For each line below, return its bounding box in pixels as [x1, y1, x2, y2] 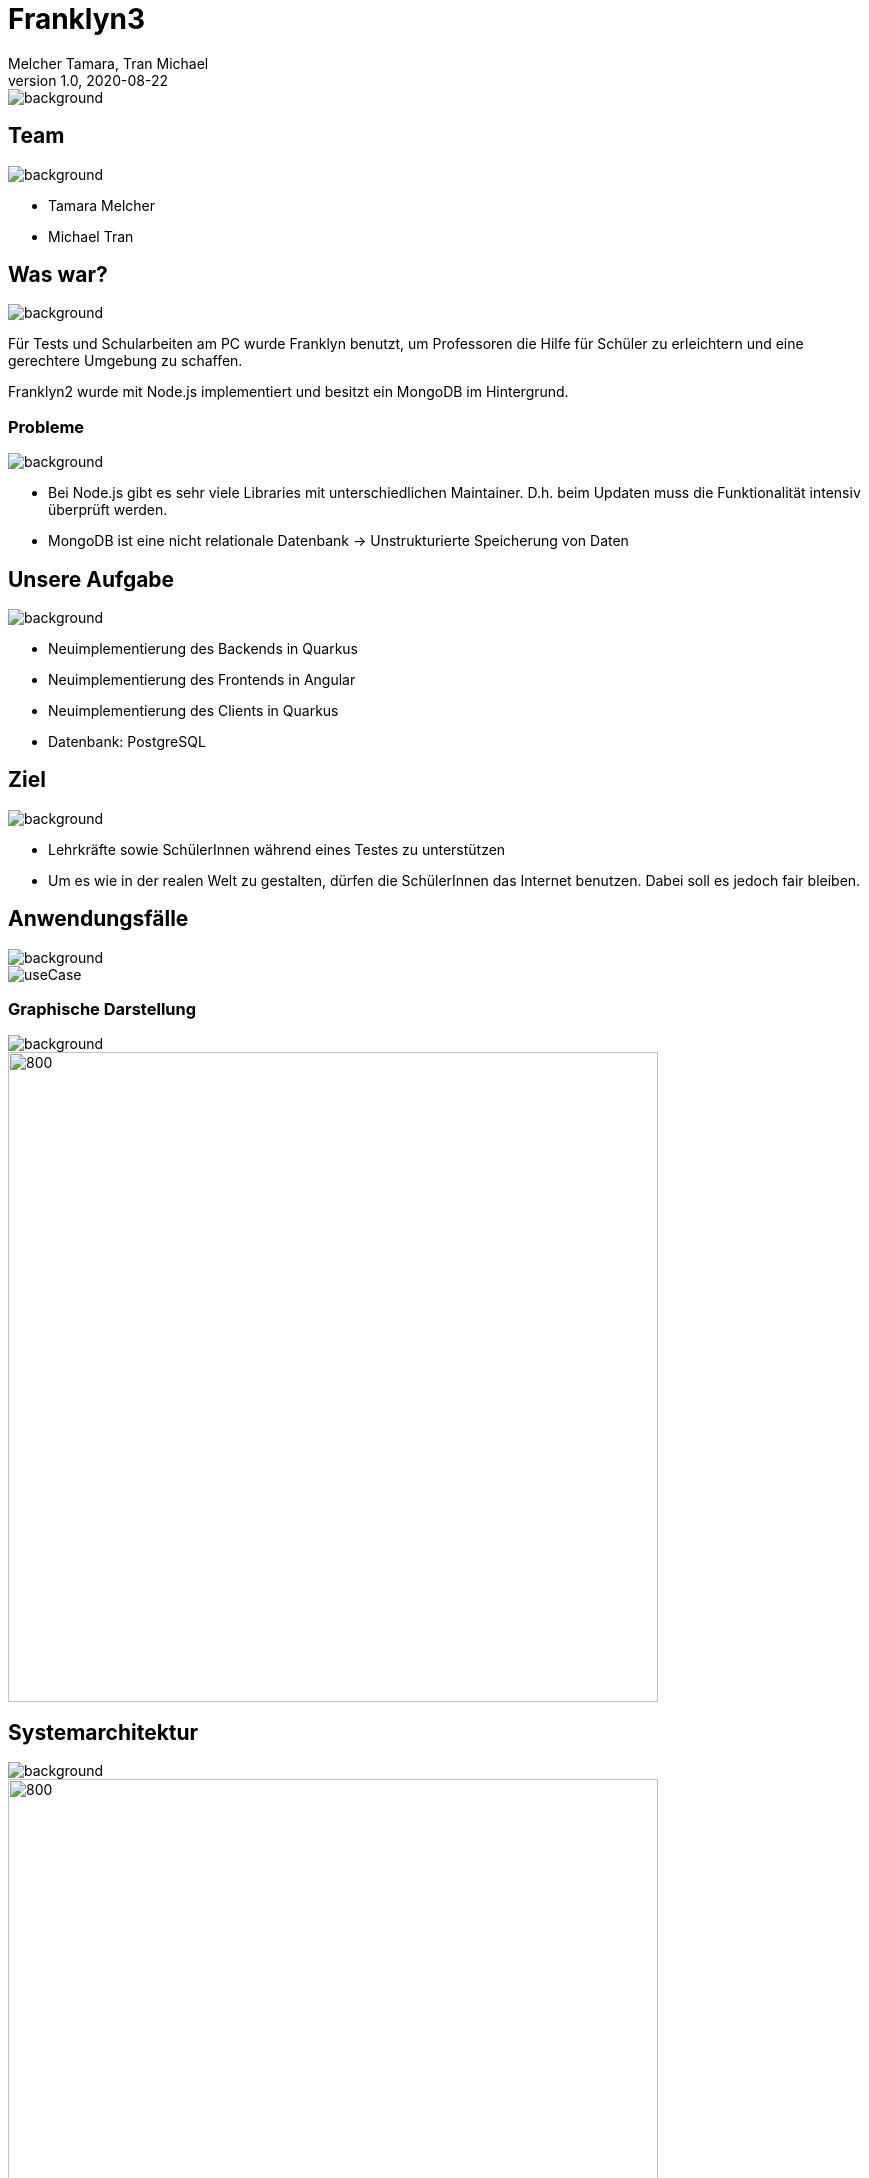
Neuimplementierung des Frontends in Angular [48, 671, 356, 689]
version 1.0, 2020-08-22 [8, 71, 168, 89]
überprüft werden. [48, 501, 168, 519]
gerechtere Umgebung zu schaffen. [8, 352, 243, 370]
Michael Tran [48, 227, 134, 245]
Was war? [8, 262, 108, 288]
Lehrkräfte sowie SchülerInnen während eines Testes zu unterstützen [48, 840, 506, 858]
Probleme [8, 416, 85, 437]
